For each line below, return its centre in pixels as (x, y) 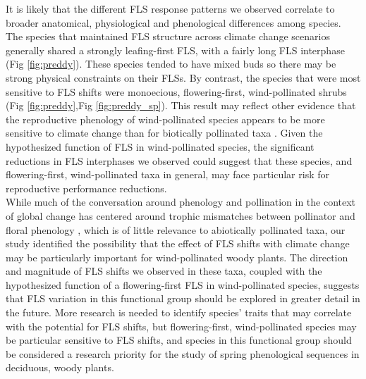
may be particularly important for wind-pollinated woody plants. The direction (177, 257)
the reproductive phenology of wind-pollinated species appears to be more (165, 119)
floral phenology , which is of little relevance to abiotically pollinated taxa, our (176, 229)
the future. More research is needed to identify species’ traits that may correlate (179, 312)
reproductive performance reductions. (86, 188)
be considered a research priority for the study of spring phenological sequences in (183, 353)
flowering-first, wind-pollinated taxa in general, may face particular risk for (167, 174)
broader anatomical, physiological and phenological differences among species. (173, 22)
